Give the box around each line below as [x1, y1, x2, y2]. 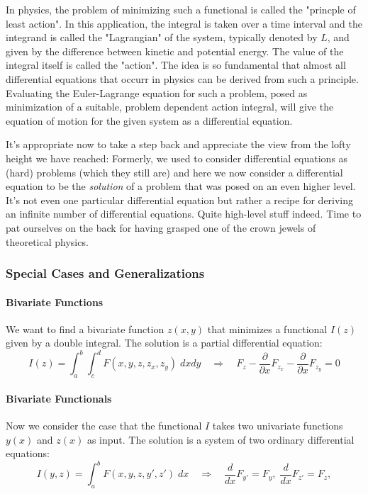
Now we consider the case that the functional [6, 418, 202, 433]
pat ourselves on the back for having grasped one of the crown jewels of [6, 220, 316, 235]
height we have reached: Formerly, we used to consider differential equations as [6, 150, 348, 165]
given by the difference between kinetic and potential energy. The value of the [6, 43, 344, 58]
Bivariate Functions [6, 294, 104, 309]
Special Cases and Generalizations [6, 264, 205, 282]
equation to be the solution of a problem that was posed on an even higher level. [6, 179, 356, 193]
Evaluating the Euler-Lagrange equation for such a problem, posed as [6, 85, 308, 100]
